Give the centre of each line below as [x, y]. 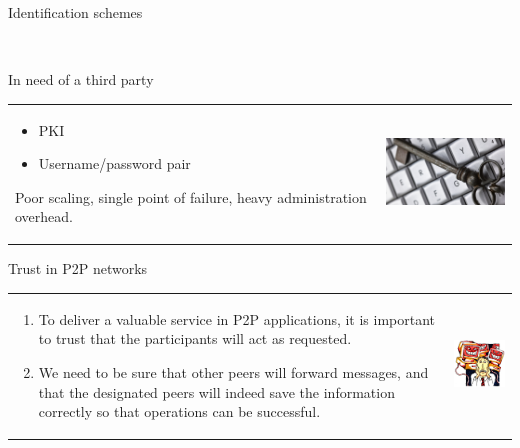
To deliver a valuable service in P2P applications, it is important [237, 318]
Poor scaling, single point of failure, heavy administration [191, 196]
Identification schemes [75, 12]
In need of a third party [81, 79]
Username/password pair [114, 163]
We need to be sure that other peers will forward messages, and [233, 371]
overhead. [44, 216]
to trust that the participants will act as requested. [195, 338]
